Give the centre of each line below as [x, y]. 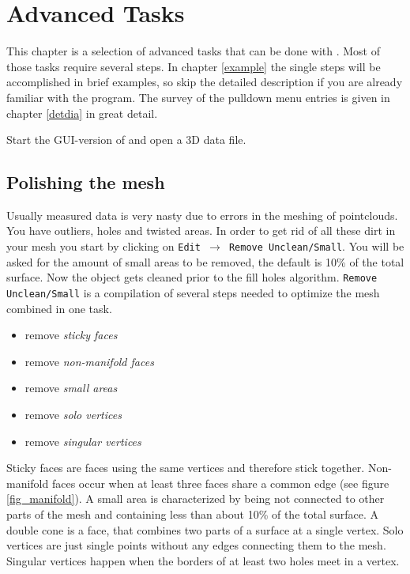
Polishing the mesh [86, 182]
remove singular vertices [83, 441]
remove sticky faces [71, 335]
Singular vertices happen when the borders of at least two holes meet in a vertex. [203, 560]
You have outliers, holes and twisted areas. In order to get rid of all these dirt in [201, 230]
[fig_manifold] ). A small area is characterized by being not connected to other [196, 498]
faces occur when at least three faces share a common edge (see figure [220, 483]
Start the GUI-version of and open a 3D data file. [126, 140]
